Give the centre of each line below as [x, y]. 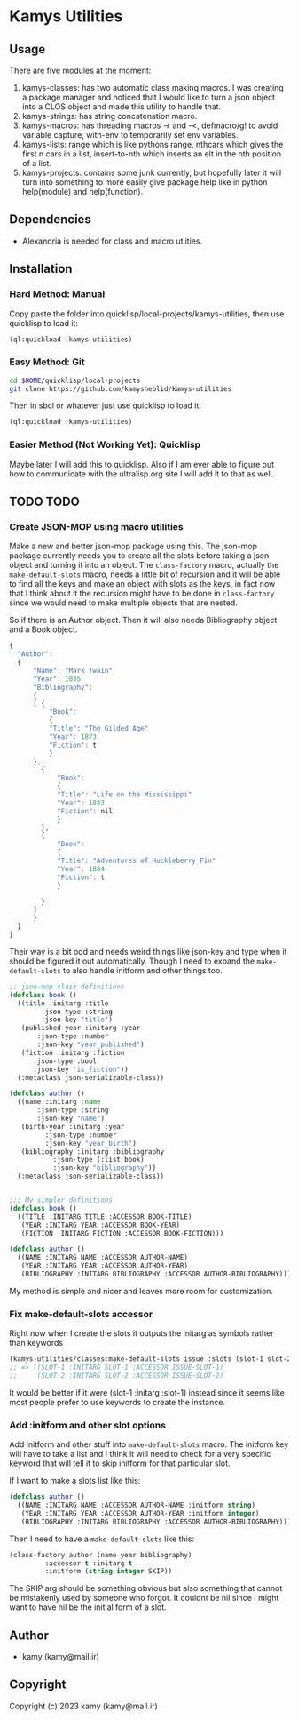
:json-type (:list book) [98, 1160]
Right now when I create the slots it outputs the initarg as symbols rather [141, 1333]
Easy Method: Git [47, 362]
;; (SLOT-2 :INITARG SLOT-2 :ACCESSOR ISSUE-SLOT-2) [117, 1375]
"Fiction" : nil [85, 811]
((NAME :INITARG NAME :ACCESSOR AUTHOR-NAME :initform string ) [136, 1505]
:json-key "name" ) [71, 1119]
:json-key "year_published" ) [90, 1045]
